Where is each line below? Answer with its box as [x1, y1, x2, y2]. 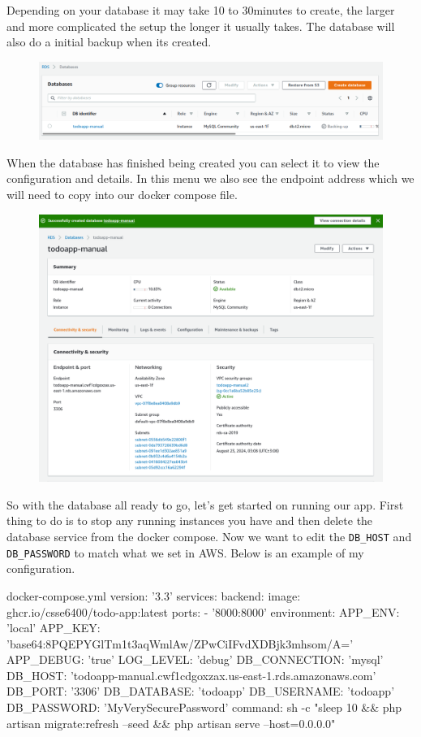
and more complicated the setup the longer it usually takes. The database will [6, 17, 395, 34]
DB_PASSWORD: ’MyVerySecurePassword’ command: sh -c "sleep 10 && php [6, 699, 402, 716]
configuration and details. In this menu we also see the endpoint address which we [6, 170, 415, 187]
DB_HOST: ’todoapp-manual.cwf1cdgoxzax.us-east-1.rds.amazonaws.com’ [6, 666, 376, 683]
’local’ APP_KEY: [6, 619, 101, 636]
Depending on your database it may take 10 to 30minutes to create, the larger [6, 2, 395, 18]
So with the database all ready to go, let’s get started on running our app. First [6, 496, 404, 513]
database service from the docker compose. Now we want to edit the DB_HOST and [6, 528, 412, 544]
